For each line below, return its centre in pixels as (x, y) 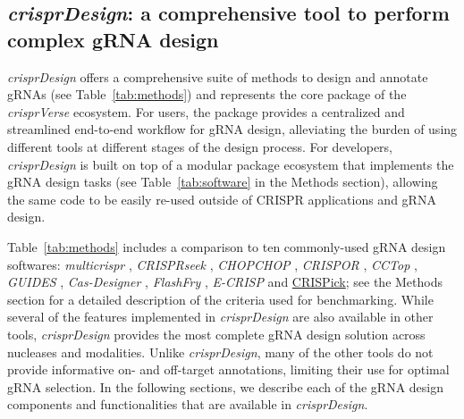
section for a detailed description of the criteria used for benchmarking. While (220, 299)
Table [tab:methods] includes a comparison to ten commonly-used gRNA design (227, 246)
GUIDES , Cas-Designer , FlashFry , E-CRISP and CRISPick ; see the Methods (225, 282)
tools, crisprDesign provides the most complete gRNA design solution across (216, 334)
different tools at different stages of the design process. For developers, (200, 146)
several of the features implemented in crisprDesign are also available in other (220, 317)
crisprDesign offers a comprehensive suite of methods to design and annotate (218, 76)
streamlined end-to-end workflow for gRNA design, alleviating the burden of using (232, 129)
